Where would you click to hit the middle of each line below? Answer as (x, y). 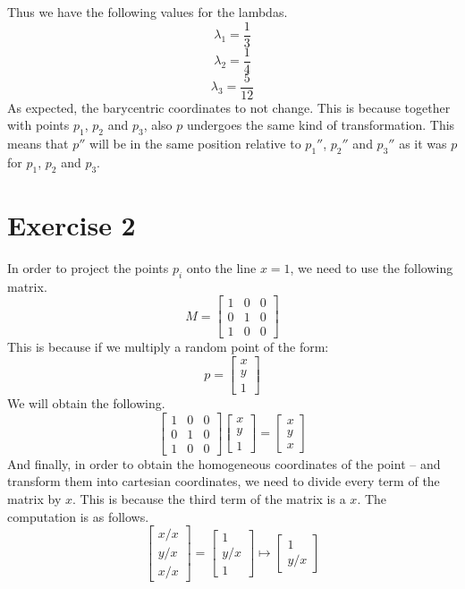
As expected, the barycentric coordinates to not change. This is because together (229, 107)
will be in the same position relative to (195, 144)
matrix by (34, 498)
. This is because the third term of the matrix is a (209, 498)
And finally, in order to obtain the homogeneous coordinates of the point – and (224, 463)
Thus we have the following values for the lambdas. (148, 12)
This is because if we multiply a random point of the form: (168, 347)
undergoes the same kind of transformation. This (321, 125)
